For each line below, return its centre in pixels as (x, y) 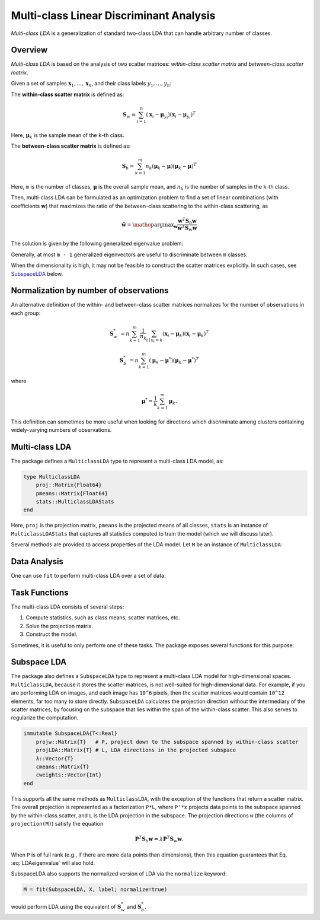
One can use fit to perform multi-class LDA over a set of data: (88, 576)
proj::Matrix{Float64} (69, 485)
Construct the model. (52, 634)
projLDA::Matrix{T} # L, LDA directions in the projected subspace (136, 750)
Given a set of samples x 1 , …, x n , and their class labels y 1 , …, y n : (91, 84)
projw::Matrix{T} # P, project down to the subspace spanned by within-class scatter (167, 742)
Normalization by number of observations (90, 291)
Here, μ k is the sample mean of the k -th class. (68, 136)
